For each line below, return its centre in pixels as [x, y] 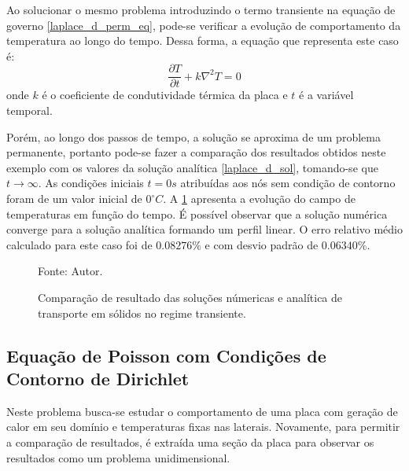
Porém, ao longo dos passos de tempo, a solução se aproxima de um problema [193, 136]
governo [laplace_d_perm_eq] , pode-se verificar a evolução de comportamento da [204, 25]
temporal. [29, 110]
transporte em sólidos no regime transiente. [142, 313]
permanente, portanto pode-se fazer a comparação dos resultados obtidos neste [196, 152]
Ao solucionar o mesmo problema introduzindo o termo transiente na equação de [201, 9]
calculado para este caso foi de [79, 244]
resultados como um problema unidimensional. [118, 457]
